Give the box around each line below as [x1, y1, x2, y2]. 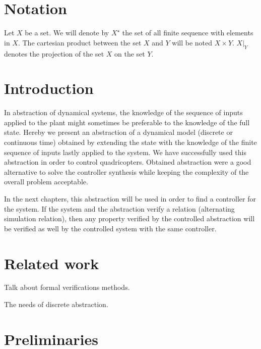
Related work [4, 253, 99, 273]
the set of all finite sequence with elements [122, 27, 253, 38]
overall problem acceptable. [4, 176, 88, 187]
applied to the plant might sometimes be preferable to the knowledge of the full [4, 117, 250, 127]
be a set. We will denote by [25, 27, 109, 38]
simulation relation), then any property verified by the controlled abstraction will [4, 213, 255, 224]
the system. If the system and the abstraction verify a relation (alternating [4, 203, 235, 214]
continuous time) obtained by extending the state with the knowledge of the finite [4, 137, 257, 147]
